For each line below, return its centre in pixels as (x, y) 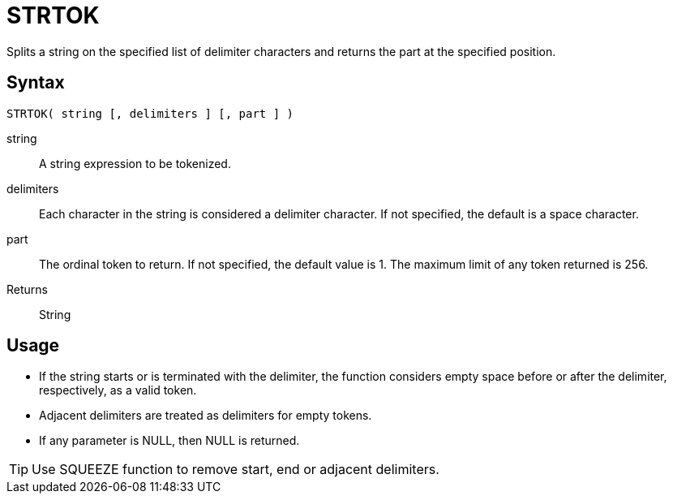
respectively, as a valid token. (118, 390)
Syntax (36, 83)
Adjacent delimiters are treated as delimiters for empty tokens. (206, 416)
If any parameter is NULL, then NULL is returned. (169, 441)
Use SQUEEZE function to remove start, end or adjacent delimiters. (236, 470)
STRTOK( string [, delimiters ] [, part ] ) (150, 113)
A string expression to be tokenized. (135, 163)
